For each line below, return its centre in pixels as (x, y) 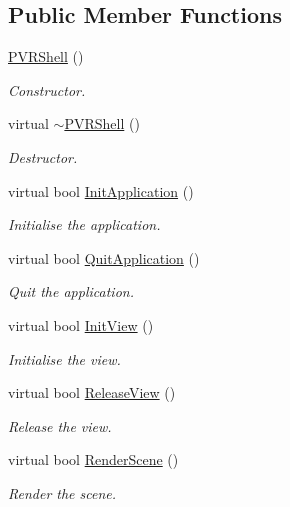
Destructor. (43, 156)
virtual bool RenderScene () (93, 459)
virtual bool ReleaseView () (92, 392)
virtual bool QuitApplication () (104, 257)
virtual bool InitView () (81, 324)
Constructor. (47, 89)
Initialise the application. (84, 224)
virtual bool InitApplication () (101, 190)
